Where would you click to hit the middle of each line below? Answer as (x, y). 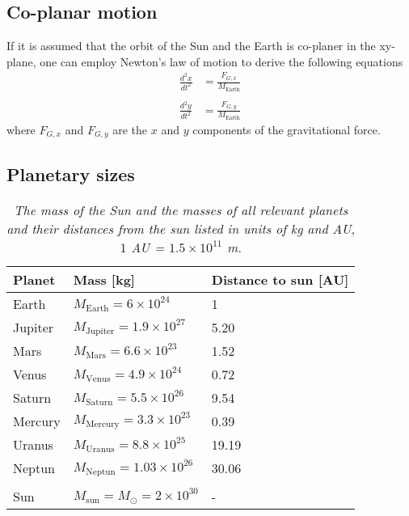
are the (130, 130)
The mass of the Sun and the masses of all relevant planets (181, 209)
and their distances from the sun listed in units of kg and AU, (181, 228)
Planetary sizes (71, 173)
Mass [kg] (104, 279)
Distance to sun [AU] (280, 279)
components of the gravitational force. (287, 130)
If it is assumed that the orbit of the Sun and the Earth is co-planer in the (191, 46)
